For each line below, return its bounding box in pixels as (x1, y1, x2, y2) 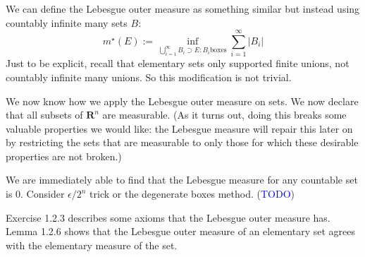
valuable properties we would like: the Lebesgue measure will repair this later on (6, 121, 353, 136)
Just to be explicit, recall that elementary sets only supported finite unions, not (6, 56, 349, 71)
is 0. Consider (6, 186, 65, 201)
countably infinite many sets (6, 15, 128, 30)
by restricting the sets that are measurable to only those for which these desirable (6, 135, 359, 150)
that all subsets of (6, 107, 83, 122)
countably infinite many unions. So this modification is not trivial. (6, 69, 292, 84)
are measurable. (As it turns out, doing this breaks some (102, 107, 347, 122)
